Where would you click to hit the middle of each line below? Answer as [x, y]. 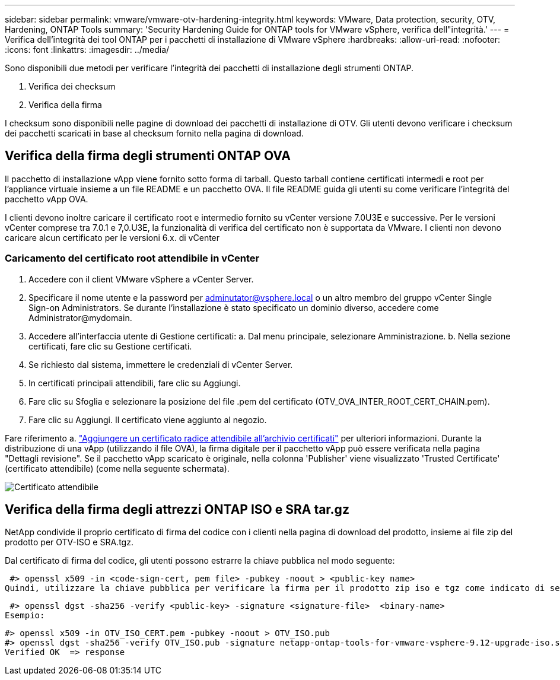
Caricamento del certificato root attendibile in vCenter [132, 258]
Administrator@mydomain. [80, 317]
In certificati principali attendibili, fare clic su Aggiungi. [135, 383]
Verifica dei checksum [72, 86]
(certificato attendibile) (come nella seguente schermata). [117, 468]
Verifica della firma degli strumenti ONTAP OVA [148, 156]
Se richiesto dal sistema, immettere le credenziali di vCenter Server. [161, 364]
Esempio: [25, 616]
